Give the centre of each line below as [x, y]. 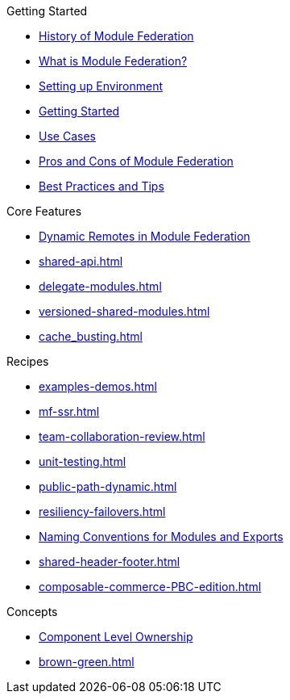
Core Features [44, 211]
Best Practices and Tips [101, 186]
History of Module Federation [116, 36]
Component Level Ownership [116, 637]
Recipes [28, 361]
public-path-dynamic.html [108, 486]
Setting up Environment [101, 86]
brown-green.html [87, 662]
